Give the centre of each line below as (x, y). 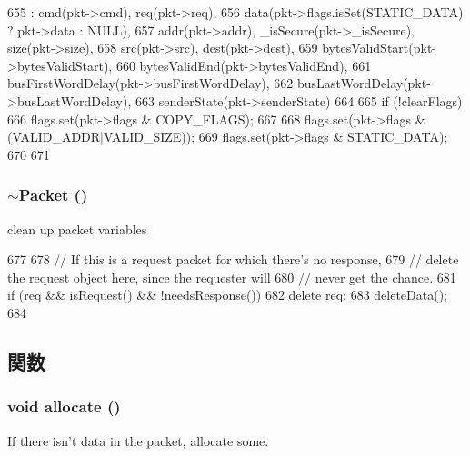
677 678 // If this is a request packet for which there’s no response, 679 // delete (233, 259)
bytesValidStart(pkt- (379, 48)
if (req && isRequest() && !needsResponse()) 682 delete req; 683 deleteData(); (228, 295)
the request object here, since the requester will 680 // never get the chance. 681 (232, 277)
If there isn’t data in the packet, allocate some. (138, 440)
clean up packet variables (77, 228)
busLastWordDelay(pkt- (364, 83)
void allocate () (64, 406)
